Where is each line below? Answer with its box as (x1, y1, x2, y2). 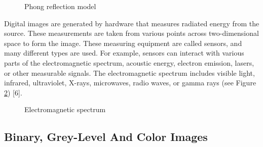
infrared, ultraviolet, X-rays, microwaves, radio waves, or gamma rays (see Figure (4, 77, 256, 88)
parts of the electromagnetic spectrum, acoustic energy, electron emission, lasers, (4, 57, 254, 68)
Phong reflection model (24, 1, 96, 11)
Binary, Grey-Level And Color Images (4, 129, 208, 144)
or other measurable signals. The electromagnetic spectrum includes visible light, (4, 67, 255, 78)
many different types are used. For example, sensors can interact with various (4, 47, 244, 58)
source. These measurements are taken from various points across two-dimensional (4, 28, 259, 38)
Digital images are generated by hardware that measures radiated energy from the (4, 18, 259, 28)
